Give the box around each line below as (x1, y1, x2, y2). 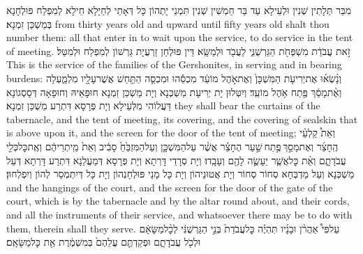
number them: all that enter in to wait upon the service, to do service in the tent (6, 30, 353, 45)
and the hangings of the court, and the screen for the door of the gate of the (6, 180, 333, 194)
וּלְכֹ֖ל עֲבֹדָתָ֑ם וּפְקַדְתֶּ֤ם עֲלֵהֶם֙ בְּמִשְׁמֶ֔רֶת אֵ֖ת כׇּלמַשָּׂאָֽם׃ (6, 235, 201, 249)
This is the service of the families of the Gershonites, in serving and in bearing (6, 57, 342, 72)
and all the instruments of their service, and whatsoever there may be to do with (6, 207, 353, 221)
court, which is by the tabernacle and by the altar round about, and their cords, (6, 193, 350, 208)
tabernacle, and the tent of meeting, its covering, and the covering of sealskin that (6, 111, 358, 126)
